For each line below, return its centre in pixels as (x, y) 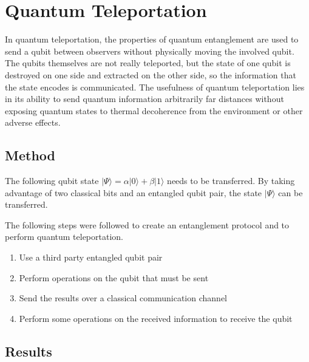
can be (290, 192)
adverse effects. (33, 122)
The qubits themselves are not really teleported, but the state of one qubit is (148, 63)
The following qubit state (52, 181)
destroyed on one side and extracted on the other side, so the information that (151, 74)
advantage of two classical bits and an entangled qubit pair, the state (134, 192)
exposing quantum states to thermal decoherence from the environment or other (154, 110)
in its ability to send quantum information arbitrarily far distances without (144, 99)
